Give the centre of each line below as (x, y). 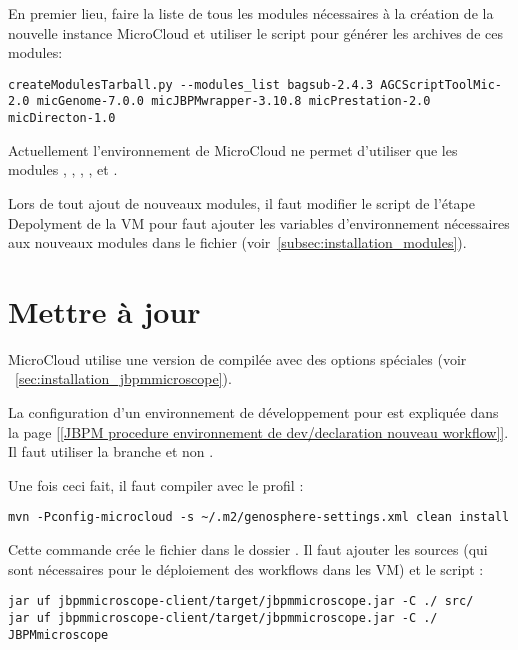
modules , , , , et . (63, 169)
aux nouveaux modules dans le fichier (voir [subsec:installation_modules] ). (237, 242)
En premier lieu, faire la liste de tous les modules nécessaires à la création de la (251, 13)
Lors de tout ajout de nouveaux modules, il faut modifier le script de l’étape (241, 202)
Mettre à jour (104, 310)
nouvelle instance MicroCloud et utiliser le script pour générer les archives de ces (255, 32)
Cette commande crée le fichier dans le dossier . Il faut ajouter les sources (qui (248, 549)
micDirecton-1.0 (62, 118)
